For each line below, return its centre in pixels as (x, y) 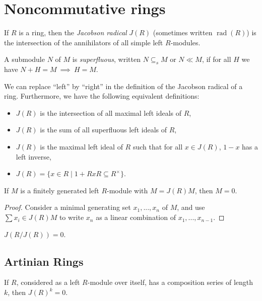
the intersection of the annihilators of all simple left (84, 42)
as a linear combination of (136, 217)
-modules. (185, 42)
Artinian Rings (44, 261)
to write (72, 217)
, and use (191, 207)
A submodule (24, 59)
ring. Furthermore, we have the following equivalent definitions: (102, 96)
